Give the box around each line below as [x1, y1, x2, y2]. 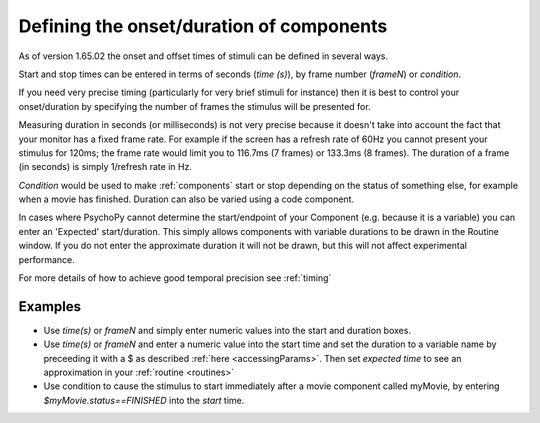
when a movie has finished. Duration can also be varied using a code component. [18, 193, 355, 205]
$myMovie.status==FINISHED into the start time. [43, 394, 245, 406]
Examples [18, 298, 82, 315]
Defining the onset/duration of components [18, 15, 388, 37]
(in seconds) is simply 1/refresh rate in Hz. [18, 161, 192, 173]
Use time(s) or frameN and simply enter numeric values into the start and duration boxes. [43, 324, 412, 336]
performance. [18, 253, 75, 265]
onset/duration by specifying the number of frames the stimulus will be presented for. [18, 100, 371, 112]
